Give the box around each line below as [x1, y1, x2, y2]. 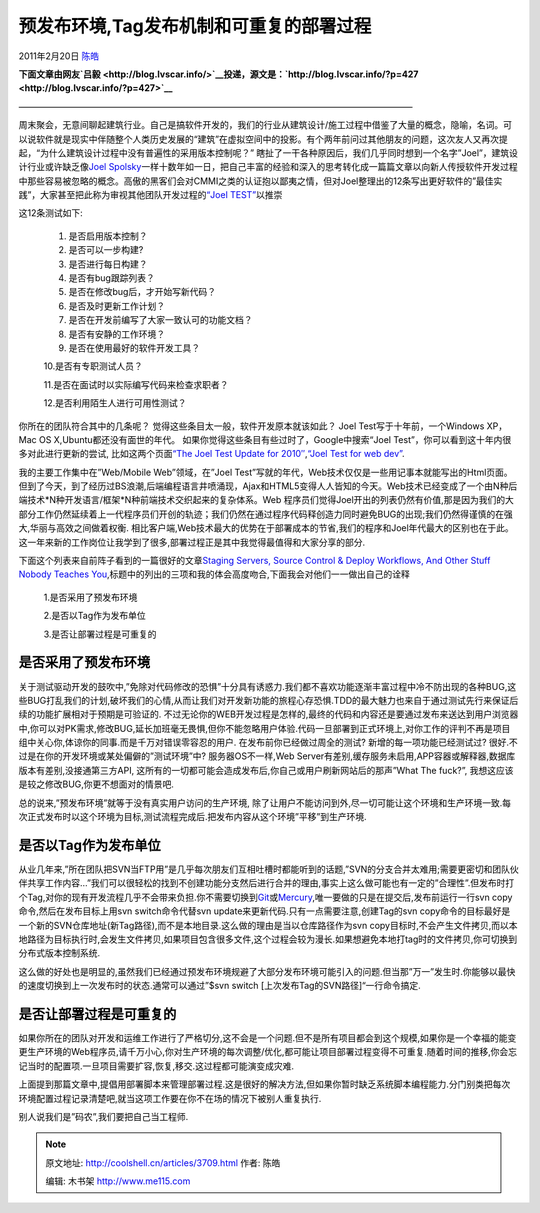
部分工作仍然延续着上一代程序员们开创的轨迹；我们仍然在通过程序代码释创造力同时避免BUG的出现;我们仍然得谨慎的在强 [18, 508, 514, 520]
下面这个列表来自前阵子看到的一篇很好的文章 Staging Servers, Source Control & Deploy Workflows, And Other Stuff [18, 555, 491, 567]
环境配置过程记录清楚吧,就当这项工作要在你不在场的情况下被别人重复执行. [18, 1092, 322, 1104]
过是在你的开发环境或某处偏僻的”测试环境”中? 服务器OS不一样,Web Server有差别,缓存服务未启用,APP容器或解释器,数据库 [18, 750, 516, 762]
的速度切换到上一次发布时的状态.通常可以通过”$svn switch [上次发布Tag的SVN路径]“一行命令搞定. [18, 980, 422, 992]
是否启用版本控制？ [68, 230, 148, 242]
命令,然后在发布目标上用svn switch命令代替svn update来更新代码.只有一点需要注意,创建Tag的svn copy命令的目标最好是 [18, 905, 511, 917]
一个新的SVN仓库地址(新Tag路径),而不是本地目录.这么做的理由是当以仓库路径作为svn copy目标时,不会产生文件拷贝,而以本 [18, 919, 519, 931]
